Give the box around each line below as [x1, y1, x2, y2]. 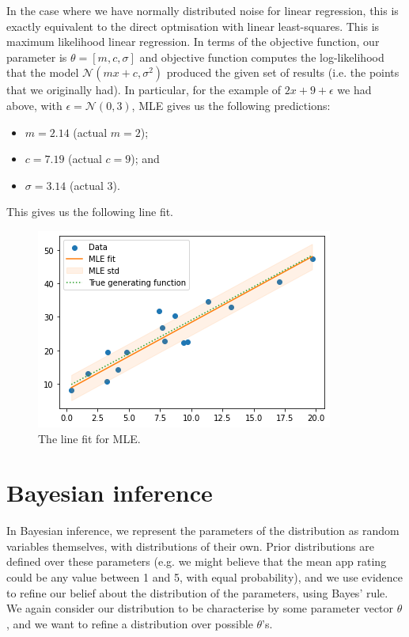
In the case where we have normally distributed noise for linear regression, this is [6, 2, 399, 18]
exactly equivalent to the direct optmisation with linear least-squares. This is [6, 17, 380, 34]
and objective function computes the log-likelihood [139, 48, 384, 65]
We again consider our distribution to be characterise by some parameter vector [6, 600, 394, 616]
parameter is [6, 48, 67, 65]
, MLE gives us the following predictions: [131, 97, 331, 113]
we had [337, 82, 372, 98]
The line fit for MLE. [38, 430, 141, 446]
